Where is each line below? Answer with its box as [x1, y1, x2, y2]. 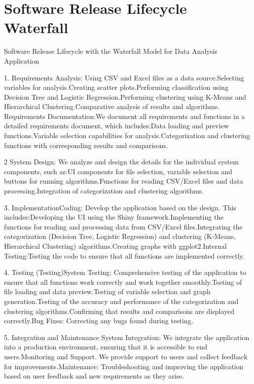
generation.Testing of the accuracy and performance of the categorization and [4, 296, 239, 306]
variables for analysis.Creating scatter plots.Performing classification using [4, 82, 228, 92]
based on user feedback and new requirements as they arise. [4, 371, 184, 381]
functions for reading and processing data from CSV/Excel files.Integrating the [4, 221, 243, 231]
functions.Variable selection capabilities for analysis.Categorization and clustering [4, 130, 250, 141]
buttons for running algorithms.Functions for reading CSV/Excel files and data [4, 176, 243, 186]
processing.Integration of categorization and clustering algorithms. [4, 186, 204, 196]
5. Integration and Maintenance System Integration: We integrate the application [4, 332, 250, 342]
